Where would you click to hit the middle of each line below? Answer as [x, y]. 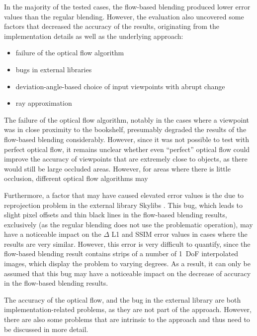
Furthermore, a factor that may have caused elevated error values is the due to [124, 195]
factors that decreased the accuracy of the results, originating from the [112, 26]
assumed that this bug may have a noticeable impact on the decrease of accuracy [128, 273]
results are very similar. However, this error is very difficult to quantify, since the [127, 244]
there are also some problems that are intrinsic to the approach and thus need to [127, 319]
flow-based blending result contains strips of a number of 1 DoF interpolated [121, 253]
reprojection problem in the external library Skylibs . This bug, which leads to [124, 205]
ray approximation [44, 103]
